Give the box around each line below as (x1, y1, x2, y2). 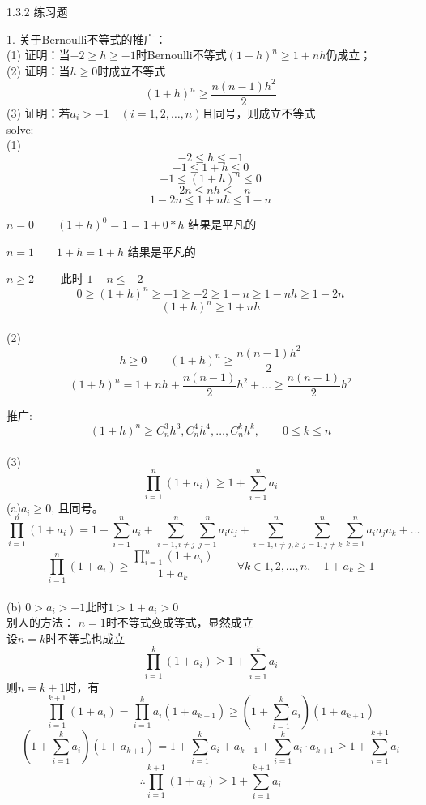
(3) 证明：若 (6, 104, 70, 121)
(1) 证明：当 (6, 46, 70, 63)
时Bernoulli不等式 (135, 46, 227, 63)
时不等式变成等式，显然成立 (105, 614, 253, 631)
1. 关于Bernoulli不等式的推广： (6, 30, 167, 47)
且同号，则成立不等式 (202, 104, 316, 121)
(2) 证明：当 (6, 62, 70, 79)
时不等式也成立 (45, 629, 126, 646)
